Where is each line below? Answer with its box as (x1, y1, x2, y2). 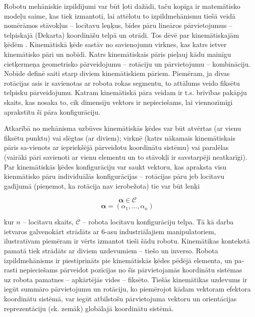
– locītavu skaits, (23, 217, 74, 227)
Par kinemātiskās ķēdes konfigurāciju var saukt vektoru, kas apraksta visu (4, 161, 227, 171)
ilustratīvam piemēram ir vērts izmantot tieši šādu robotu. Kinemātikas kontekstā (4, 236, 250, 246)
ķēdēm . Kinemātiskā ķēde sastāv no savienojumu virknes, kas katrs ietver (4, 39, 227, 49)
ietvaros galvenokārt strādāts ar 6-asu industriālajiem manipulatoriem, (4, 226, 216, 236)
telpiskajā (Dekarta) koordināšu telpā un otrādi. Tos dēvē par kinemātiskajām (4, 29, 239, 40)
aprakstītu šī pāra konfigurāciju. (4, 106, 101, 117)
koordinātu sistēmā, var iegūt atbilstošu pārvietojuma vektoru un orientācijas (4, 293, 237, 304)
